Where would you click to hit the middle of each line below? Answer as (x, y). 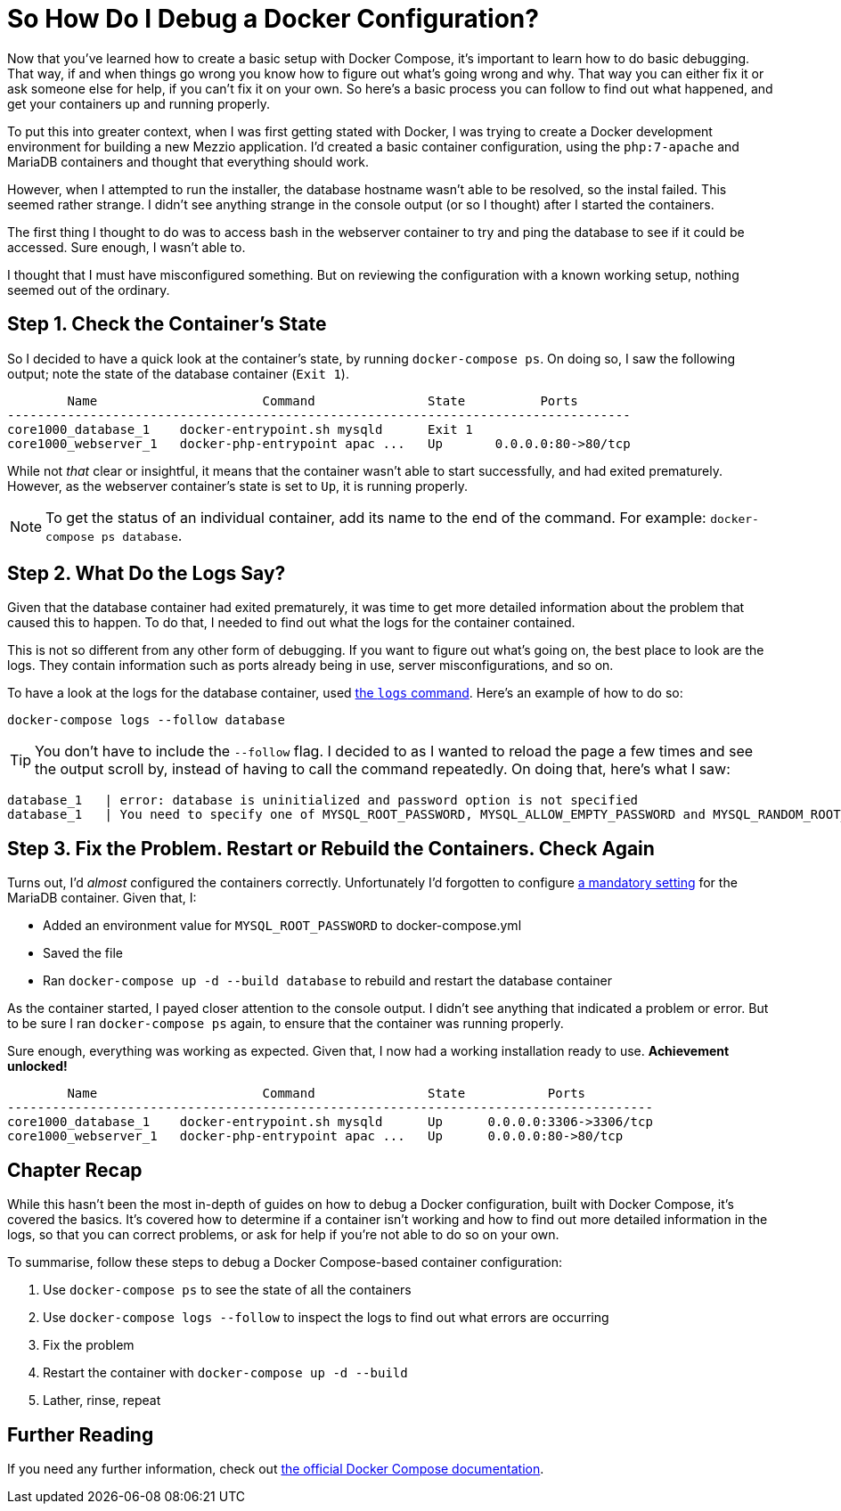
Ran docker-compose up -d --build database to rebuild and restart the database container (327, 981)
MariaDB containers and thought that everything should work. (188, 161)
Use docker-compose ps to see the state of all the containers (227, 1290)
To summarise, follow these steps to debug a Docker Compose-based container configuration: (285, 1262)
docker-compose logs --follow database (146, 720)
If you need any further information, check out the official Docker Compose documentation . (276, 1468)
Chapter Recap (75, 1170)
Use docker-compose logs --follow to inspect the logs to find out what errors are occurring (326, 1318)
